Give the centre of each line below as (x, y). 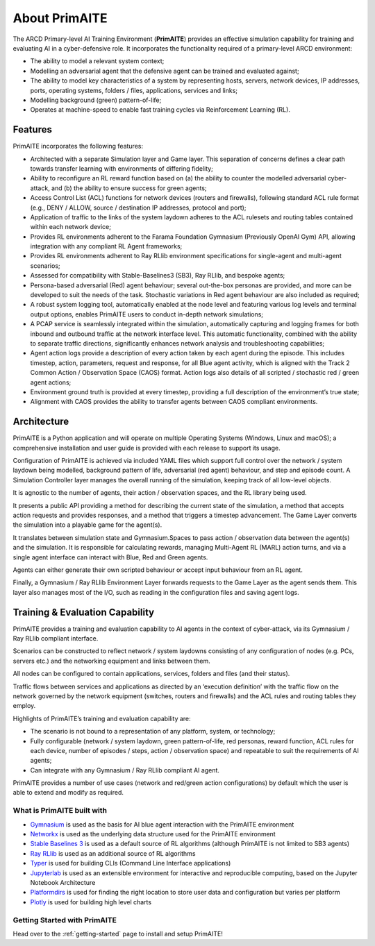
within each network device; (70, 227)
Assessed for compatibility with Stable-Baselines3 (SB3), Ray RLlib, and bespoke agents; (158, 276)
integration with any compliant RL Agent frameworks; (106, 246)
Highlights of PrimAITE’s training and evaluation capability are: (102, 718)
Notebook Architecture (63, 882)
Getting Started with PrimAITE (65, 920)
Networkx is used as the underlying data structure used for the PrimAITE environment (153, 834)
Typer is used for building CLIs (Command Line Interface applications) (131, 863)
